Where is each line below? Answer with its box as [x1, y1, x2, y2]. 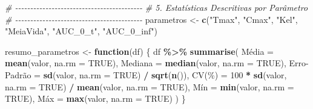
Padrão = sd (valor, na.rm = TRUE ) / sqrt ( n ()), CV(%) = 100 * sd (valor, [5, 68, 287, 81]
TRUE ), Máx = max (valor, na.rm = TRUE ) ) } [5, 92, 186, 105]
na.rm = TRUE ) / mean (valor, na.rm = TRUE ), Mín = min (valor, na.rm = [5, 80, 294, 93]
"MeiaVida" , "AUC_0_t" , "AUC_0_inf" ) [5, 25, 157, 37]
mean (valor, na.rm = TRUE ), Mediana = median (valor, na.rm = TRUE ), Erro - [5, 57, 309, 69]
